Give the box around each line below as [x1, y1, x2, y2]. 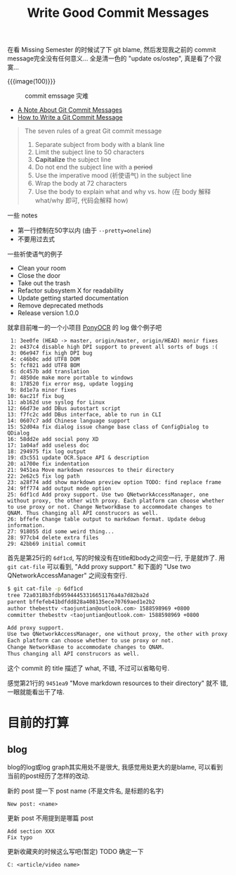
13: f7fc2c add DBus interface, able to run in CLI [7, 411, 162, 419]
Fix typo [7, 834, 33, 841]
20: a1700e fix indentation [7, 461, 90, 468]
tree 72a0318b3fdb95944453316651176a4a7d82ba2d [7, 592, 150, 599]
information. [7, 522, 46, 529]
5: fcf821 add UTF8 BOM [10, 362, 80, 369]
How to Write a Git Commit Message [17, 113, 123, 122]
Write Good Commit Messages [27, 5, 209, 21]
